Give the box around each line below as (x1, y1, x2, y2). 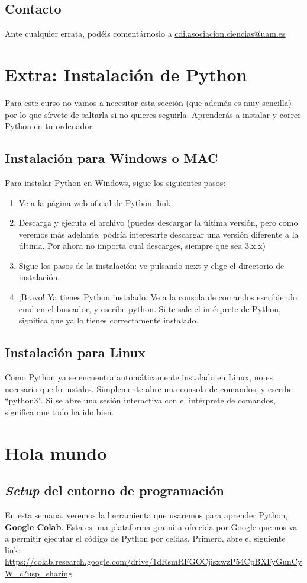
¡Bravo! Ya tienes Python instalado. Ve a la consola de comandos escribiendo (18, 291, 298, 303)
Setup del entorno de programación (5, 481, 224, 499)
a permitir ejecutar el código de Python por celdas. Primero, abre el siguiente (5, 532, 286, 544)
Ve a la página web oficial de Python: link (18, 196, 171, 209)
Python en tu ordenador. (5, 120, 95, 132)
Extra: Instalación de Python (5, 62, 247, 86)
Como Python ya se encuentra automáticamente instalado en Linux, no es (5, 371, 273, 383)
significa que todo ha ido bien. (5, 405, 114, 418)
